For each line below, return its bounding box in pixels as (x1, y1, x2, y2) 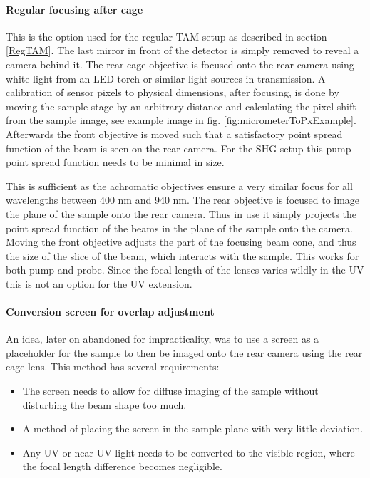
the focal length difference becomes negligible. (22, 459, 222, 474)
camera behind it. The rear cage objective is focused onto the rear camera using (6, 56, 354, 71)
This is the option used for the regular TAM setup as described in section (6, 28, 327, 43)
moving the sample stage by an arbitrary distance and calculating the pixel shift (6, 98, 356, 113)
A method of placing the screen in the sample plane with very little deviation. (22, 421, 364, 436)
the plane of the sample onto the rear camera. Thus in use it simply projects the (6, 206, 357, 221)
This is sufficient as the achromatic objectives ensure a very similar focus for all (6, 178, 353, 193)
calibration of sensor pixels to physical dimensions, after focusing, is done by (6, 85, 339, 100)
